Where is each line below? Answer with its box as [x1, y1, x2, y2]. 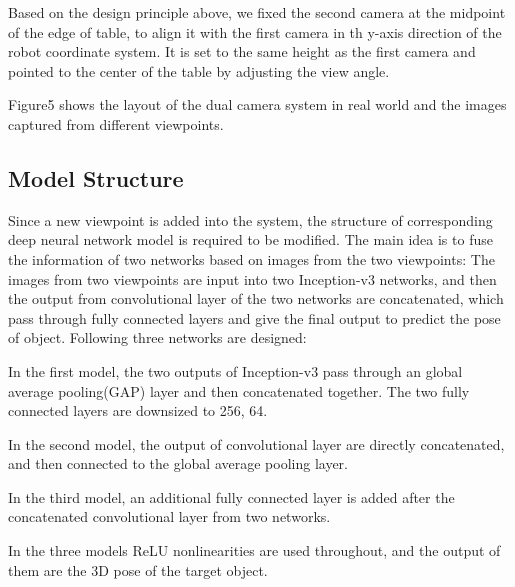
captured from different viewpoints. [8, 113, 224, 134]
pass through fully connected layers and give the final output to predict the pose [8, 307, 501, 328]
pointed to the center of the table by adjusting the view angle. [8, 60, 390, 81]
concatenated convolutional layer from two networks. [8, 506, 331, 527]
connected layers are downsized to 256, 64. [8, 400, 268, 421]
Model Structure [8, 162, 184, 193]
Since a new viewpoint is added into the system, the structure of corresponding [8, 209, 493, 230]
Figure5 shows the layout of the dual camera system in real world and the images [8, 94, 507, 115]
